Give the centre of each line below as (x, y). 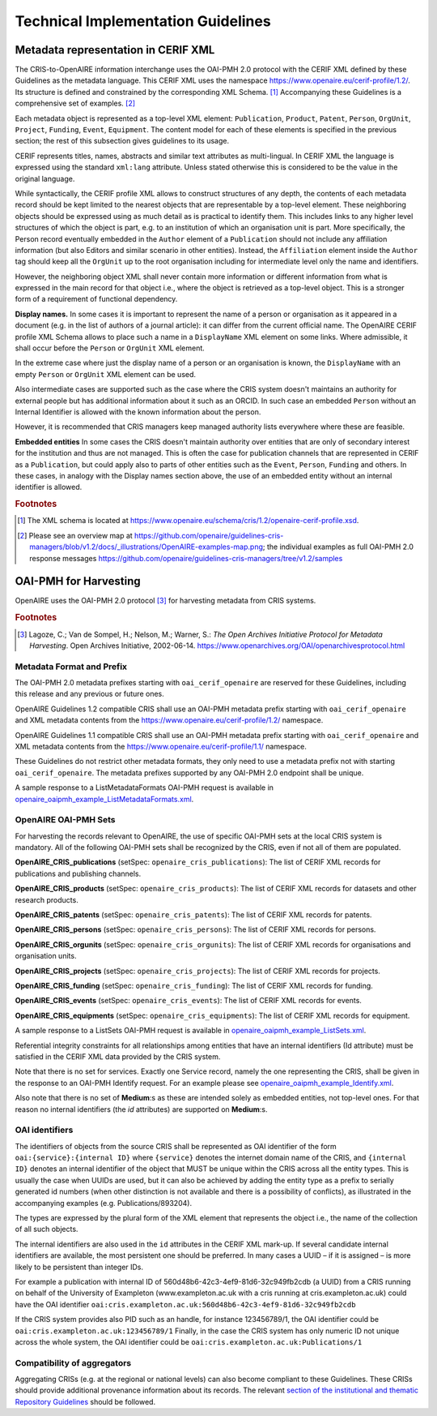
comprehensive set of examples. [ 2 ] (75, 103)
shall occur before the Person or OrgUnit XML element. (110, 348)
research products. (47, 899)
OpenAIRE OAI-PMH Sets (66, 820)
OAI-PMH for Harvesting (78, 581)
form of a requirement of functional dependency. (96, 299)
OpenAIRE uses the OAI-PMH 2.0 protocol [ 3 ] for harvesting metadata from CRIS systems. (165, 601)
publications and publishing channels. (78, 873)
